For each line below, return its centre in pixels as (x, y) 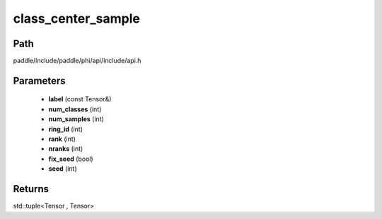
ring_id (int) (66, 129)
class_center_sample (77, 18)
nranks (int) (66, 149)
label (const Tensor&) (80, 99)
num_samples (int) (76, 119)
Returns (31, 189)
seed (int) (63, 169)
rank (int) (62, 139)
